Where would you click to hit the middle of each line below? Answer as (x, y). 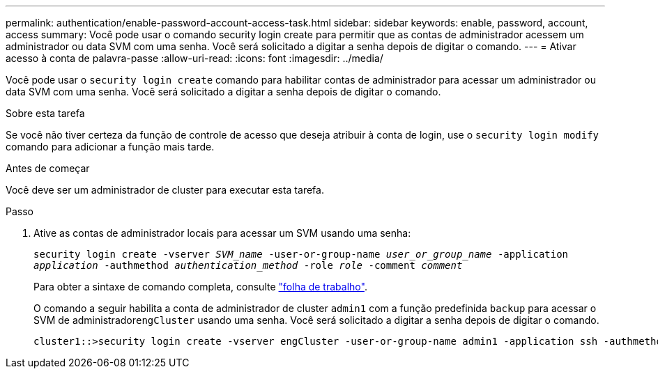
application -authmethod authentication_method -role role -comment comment (248, 265)
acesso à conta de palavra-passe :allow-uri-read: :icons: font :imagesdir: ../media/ (194, 58)
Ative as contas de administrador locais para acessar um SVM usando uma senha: (222, 233)
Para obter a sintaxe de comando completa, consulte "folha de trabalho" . (200, 287)
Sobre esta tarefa (45, 113)
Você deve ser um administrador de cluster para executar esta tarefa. (165, 190)
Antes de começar (48, 168)
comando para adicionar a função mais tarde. (110, 147)
